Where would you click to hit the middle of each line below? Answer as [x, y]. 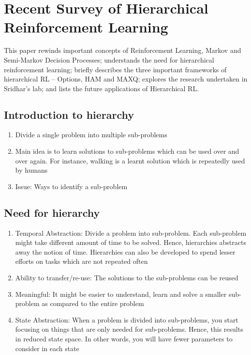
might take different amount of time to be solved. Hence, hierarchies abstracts [131, 242]
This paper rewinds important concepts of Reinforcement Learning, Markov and [123, 50]
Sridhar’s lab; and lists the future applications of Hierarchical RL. [102, 88]
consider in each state [47, 348]
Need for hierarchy [52, 212]
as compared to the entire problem [93, 303]
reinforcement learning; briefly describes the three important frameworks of [115, 69]
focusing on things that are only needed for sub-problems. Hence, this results [129, 329]
